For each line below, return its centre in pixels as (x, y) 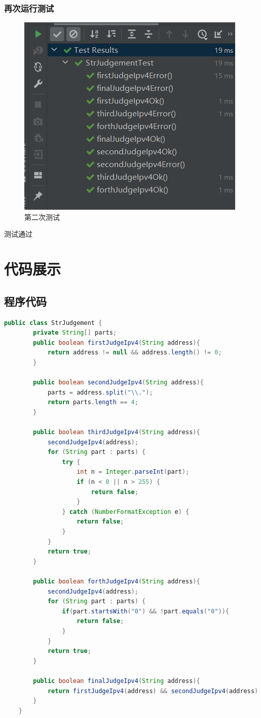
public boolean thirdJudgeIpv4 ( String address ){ (117, 432)
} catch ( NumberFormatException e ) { (126, 512)
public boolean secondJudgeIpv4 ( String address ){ (118, 383)
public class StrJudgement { (53, 323)
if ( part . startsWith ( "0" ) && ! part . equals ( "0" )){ (146, 611)
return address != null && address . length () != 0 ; (135, 353)
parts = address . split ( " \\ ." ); (100, 392)
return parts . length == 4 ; (93, 402)
